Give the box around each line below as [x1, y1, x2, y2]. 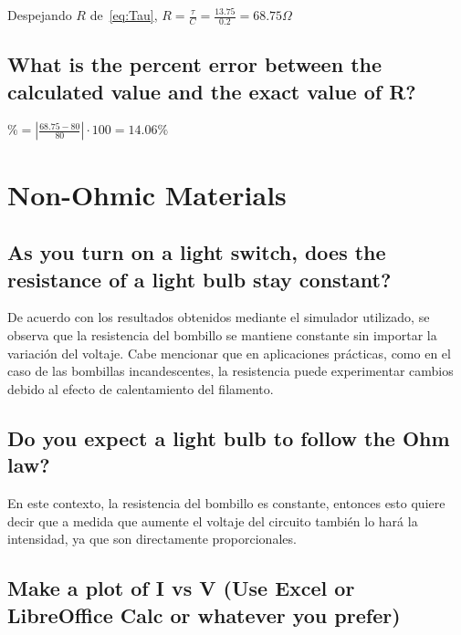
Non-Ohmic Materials [7, 175, 287, 213]
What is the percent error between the [7, 50, 382, 78]
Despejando [7, 5, 72, 24]
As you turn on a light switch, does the [7, 238, 386, 266]
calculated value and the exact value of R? [7, 77, 416, 105]
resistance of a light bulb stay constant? [7, 265, 392, 293]
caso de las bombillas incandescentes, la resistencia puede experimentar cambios [7, 361, 454, 380]
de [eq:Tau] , [89, 5, 158, 24]
